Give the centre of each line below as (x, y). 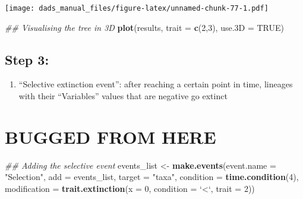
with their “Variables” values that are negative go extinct (123, 96)
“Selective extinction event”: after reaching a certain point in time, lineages (156, 84)
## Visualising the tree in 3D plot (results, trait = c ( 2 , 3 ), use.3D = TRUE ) (145, 27)
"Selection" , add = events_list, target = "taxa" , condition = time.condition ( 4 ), (152, 177)
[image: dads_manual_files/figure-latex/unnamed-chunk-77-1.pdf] (137, 8)
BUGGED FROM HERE (111, 136)
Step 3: (27, 59)
